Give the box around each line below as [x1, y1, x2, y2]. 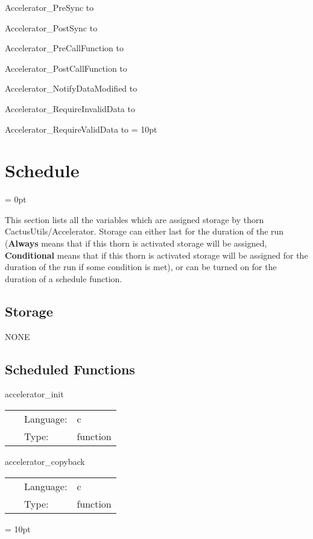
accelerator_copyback [5, 455, 85, 468]
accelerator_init [5, 388, 64, 400]
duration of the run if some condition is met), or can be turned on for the [5, 260, 277, 273]
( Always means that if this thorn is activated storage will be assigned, [5, 237, 267, 250]
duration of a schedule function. [5, 272, 122, 285]
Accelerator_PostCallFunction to [5, 61, 127, 74]
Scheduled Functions [5, 359, 135, 378]
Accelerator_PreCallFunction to [5, 42, 124, 54]
